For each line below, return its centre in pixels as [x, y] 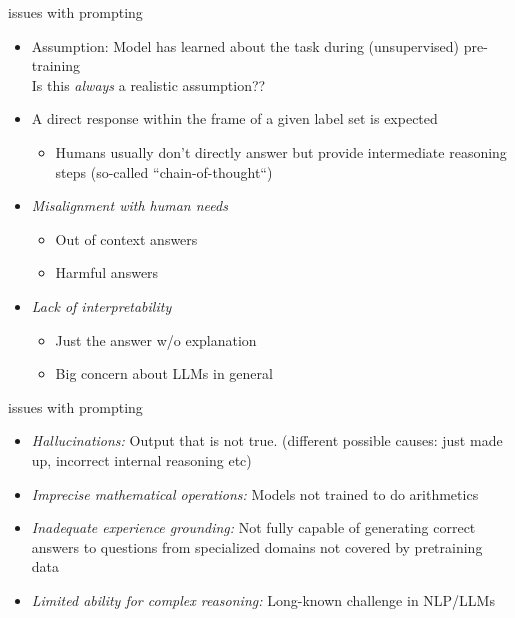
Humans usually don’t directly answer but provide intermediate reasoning [281, 151]
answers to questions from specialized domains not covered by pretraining [257, 546]
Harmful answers [107, 272]
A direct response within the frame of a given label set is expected [234, 118]
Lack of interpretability [101, 305]
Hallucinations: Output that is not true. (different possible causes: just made [267, 440]
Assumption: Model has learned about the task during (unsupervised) [245, 45]
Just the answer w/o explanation [156, 339]
